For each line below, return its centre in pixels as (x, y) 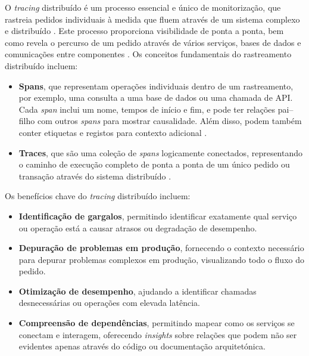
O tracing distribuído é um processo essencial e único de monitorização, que (143, 7)
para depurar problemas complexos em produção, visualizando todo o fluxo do (161, 259)
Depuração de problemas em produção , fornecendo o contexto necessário (161, 248)
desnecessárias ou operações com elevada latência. (109, 303)
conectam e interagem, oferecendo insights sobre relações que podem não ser (158, 334)
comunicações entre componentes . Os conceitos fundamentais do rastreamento (148, 54)
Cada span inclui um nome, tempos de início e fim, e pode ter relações (147, 109)
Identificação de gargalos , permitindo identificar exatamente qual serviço (158, 216)
